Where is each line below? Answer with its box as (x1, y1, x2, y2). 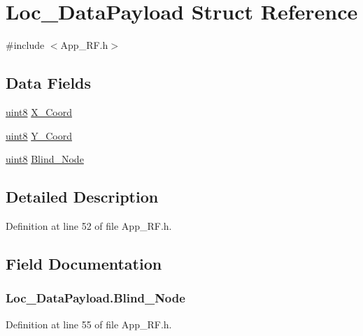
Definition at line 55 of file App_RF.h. (6, 316, 172, 331)
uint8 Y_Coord (6, 128, 72, 143)
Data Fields (6, 72, 92, 94)
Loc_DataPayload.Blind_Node (6, 289, 185, 307)
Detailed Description (6, 186, 159, 207)
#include (6, 38, 45, 52)
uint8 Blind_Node (6, 152, 84, 166)
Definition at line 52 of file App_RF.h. (6, 218, 172, 233)
